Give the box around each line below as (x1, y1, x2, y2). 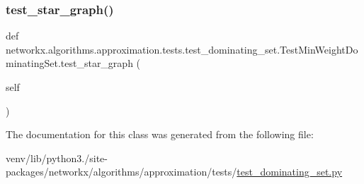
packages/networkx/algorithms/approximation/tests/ (6, 164, 237, 179)
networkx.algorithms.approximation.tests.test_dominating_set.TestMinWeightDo (6, 42, 358, 56)
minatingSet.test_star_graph (6, 56, 133, 70)
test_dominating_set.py (237, 164, 343, 179)
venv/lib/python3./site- (6, 150, 108, 165)
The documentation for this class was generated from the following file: (6, 127, 314, 142)
